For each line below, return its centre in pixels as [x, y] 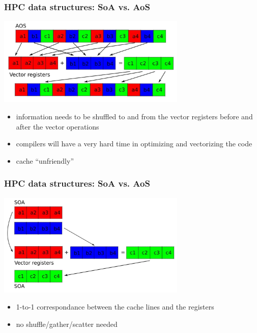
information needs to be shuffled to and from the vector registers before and [134, 116]
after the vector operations [58, 126]
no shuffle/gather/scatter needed [67, 324]
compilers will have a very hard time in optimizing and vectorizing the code [134, 144]
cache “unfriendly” [45, 160]
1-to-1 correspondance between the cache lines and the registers [115, 307]
